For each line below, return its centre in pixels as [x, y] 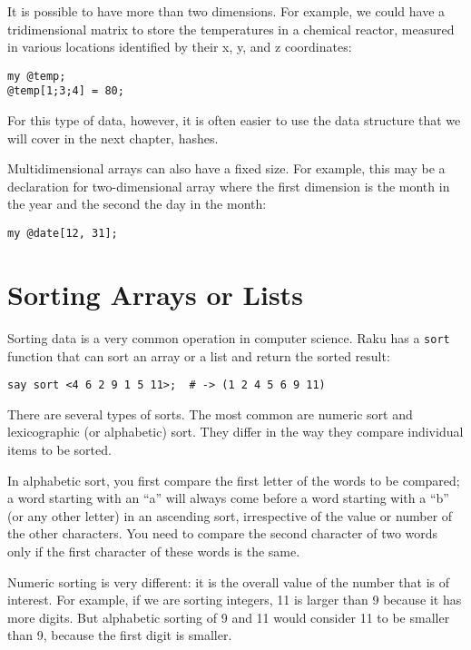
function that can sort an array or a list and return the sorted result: [199, 355]
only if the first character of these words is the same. [154, 551]
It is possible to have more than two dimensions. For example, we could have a [226, 11]
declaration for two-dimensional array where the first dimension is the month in [229, 186]
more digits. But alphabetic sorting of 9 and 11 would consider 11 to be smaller [229, 617]
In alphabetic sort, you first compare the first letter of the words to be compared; [234, 480]
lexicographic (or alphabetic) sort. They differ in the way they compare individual [235, 432]
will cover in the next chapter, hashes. [113, 138]
